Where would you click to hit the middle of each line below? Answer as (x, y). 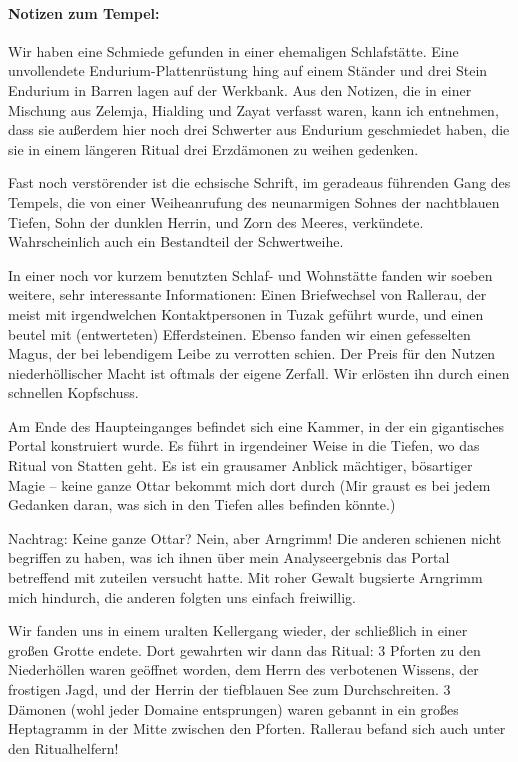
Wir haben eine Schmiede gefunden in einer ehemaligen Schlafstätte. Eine (233, 50)
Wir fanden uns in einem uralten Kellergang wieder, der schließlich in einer (238, 630)
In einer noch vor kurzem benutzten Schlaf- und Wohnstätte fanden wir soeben (250, 274)
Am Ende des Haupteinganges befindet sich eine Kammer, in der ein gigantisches (256, 425)
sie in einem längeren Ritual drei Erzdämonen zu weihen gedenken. (213, 148)
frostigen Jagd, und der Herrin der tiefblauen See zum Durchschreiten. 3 (229, 689)
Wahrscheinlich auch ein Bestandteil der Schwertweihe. (176, 241)
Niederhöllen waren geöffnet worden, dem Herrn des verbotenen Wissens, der (243, 669)
